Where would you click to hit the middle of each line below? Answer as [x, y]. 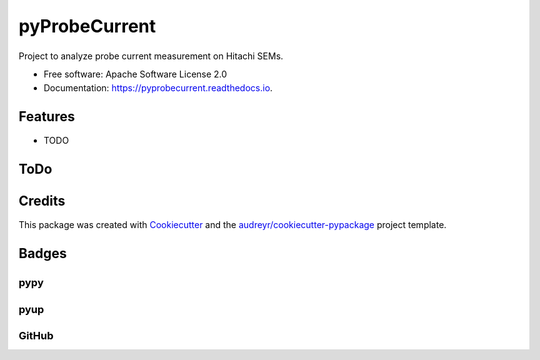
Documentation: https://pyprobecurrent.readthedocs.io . [158, 88]
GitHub [36, 336]
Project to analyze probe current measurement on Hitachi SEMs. [151, 56]
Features [46, 116]
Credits [42, 201]
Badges [42, 253]
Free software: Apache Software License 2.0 [135, 74]
